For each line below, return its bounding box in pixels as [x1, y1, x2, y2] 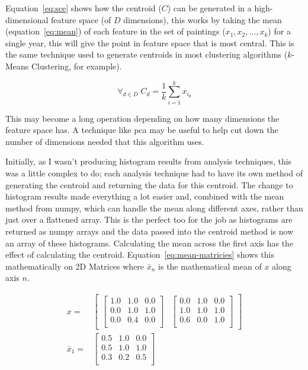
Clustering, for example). [31, 59, 122, 72]
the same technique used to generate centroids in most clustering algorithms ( [5, 48, 288, 61]
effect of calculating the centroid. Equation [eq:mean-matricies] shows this [5, 248, 275, 261]
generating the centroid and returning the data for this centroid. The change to [5, 178, 293, 191]
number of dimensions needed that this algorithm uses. [5, 135, 204, 147]
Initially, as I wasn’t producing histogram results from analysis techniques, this [5, 155, 292, 167]
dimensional [5, 13, 49, 26]
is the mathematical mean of [158, 260, 262, 272]
